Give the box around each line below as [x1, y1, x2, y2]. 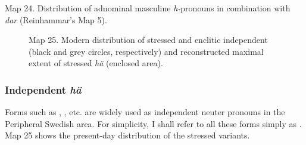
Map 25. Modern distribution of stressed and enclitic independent [29, 33, 268, 46]
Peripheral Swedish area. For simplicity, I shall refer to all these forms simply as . [5, 117, 302, 129]
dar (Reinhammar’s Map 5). [5, 13, 107, 26]
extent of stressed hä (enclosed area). [29, 57, 163, 69]
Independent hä [5, 82, 82, 97]
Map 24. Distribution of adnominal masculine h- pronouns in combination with [5, 2, 291, 14]
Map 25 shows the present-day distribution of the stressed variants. [5, 129, 250, 141]
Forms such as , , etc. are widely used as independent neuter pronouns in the [5, 106, 285, 118]
